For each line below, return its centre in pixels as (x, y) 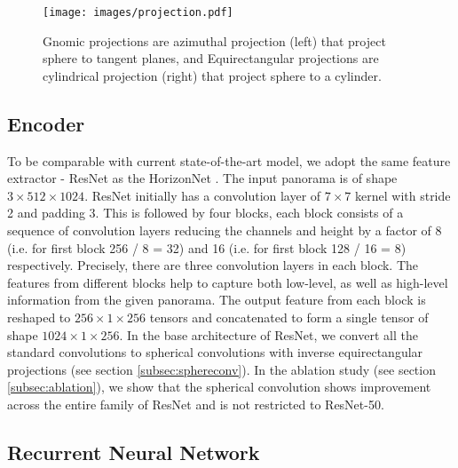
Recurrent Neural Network (134, 452)
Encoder (46, 123)
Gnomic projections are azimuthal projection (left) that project (214, 40)
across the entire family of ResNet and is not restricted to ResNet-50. (196, 404)
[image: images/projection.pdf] (138, 12)
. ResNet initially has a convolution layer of (203, 195)
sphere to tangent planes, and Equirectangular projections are (211, 58)
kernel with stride (403, 195)
